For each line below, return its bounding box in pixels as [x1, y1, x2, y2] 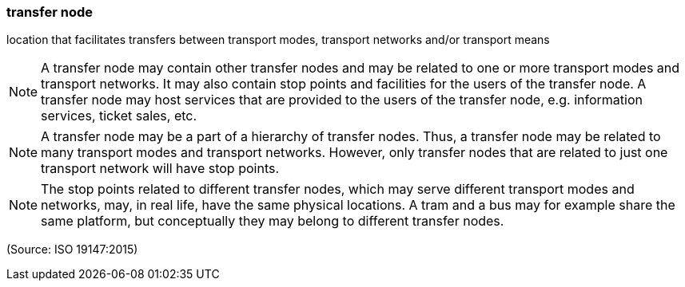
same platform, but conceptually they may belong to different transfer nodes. [41, 213, 504, 230]
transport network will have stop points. [41, 160, 280, 177]
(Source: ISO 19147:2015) [6, 242, 138, 257]
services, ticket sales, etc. [41, 108, 197, 124]
